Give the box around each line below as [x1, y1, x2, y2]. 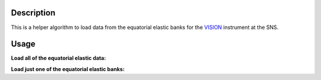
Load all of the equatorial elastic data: [11, 55, 106, 62]
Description [11, 8, 56, 18]
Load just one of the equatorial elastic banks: [11, 65, 125, 72]
